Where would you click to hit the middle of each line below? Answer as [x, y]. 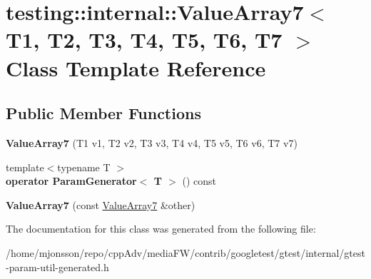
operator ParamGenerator [71, 181]
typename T [84, 167]
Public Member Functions [103, 113]
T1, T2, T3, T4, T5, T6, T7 [144, 40]
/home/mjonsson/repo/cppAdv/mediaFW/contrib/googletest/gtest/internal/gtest [185, 252]
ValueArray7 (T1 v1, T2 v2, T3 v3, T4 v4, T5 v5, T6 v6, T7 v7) [152, 142]
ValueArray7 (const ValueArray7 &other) [101, 204]
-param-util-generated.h [57, 267]
